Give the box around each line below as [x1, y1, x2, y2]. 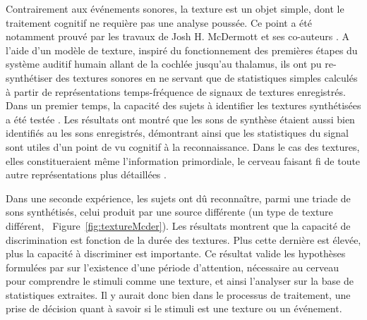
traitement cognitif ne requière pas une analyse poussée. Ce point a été [6, 15, 312, 30]
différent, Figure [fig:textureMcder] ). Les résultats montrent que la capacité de [6, 218, 351, 233]
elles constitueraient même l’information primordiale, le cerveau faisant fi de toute [6, 153, 361, 168]
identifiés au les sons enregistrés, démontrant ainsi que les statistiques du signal [6, 125, 349, 140]
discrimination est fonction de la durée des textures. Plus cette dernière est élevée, [6, 232, 361, 247]
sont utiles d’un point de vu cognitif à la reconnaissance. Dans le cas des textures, [6, 139, 360, 154]
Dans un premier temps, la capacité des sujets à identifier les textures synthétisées [6, 98, 361, 113]
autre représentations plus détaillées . [6, 167, 167, 182]
